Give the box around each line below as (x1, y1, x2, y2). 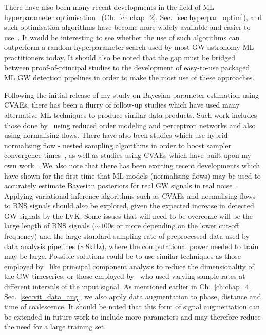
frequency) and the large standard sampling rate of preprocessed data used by (4, 231, 250, 241)
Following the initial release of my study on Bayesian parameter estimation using (4, 89, 259, 100)
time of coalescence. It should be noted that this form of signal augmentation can (4, 301, 260, 312)
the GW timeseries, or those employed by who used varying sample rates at (4, 271, 245, 281)
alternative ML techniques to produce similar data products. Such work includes (4, 109, 257, 120)
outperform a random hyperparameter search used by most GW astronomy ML (4, 42, 254, 52)
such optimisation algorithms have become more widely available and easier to (4, 22, 251, 32)
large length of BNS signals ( (4, 220, 95, 231)
